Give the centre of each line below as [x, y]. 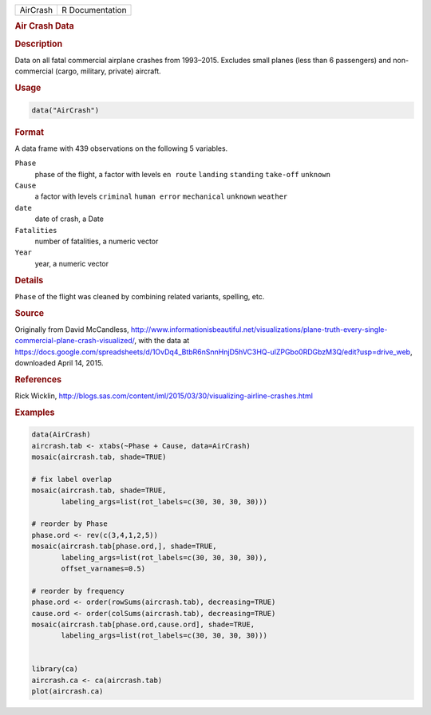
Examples [35, 413]
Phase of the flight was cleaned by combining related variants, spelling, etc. [140, 296]
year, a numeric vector [72, 263]
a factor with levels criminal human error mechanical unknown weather [161, 196]
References [38, 379]
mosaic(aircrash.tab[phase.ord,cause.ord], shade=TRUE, [143, 624]
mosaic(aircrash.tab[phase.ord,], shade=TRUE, [124, 546]
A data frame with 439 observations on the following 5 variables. [121, 148]
